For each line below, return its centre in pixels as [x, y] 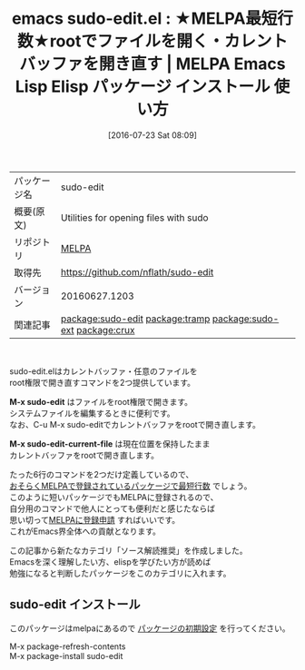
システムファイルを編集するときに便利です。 [92, 413]
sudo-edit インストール [75, 605]
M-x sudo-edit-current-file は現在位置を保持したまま [110, 443]
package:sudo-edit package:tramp [135, 319]
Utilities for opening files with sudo [134, 217]
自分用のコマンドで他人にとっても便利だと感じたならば [113, 508]
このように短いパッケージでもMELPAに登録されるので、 [114, 497]
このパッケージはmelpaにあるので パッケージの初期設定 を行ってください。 [150, 628]
